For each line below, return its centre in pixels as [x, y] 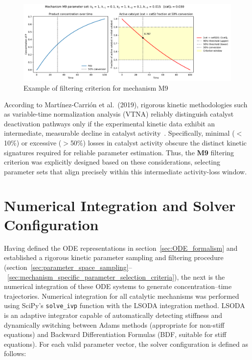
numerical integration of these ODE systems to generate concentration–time [118, 286]
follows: [15, 353]
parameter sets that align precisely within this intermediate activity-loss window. [126, 171]
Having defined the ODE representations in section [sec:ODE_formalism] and [121, 248]
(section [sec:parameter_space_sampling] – [68, 267]
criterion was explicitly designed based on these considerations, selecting [112, 162]
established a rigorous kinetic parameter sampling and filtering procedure [114, 257]
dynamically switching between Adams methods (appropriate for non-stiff [114, 324]
